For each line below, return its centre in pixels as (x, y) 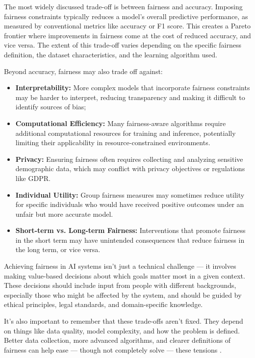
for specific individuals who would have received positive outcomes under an (130, 204)
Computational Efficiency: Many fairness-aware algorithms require (121, 123)
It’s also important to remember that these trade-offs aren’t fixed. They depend (124, 321)
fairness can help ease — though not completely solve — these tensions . (113, 349)
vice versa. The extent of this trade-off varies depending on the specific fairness (123, 45)
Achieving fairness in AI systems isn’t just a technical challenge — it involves (120, 266)
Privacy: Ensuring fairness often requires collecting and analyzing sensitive (129, 159)
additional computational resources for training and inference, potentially (126, 133)
